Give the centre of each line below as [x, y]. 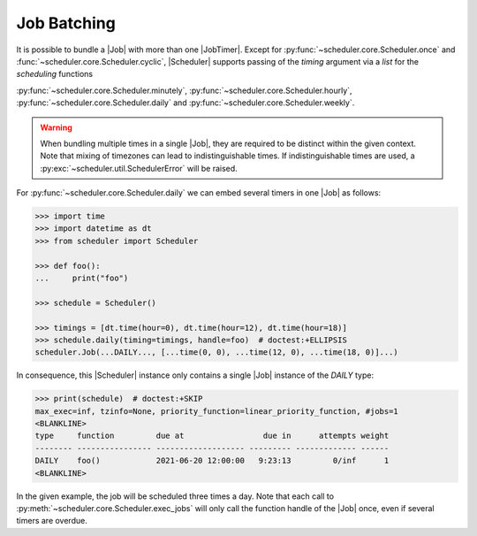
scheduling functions [54, 74]
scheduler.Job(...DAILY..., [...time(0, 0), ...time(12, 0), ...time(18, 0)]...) [217, 352]
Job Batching [66, 23]
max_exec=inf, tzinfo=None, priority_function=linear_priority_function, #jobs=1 [217, 411]
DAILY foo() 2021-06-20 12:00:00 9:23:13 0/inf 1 [212, 461]
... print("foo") [82, 278]
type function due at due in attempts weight [212, 436]
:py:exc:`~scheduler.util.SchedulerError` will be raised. [139, 168]
